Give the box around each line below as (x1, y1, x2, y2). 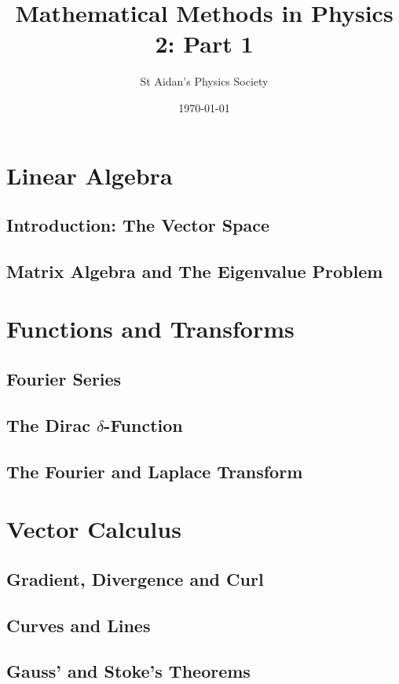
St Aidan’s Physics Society (140, 73, 269, 90)
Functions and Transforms (6, 313, 295, 345)
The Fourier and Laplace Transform (6, 459, 303, 483)
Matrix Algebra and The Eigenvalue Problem (6, 258, 383, 283)
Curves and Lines (6, 613, 151, 637)
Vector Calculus (6, 513, 181, 545)
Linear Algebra (6, 159, 173, 191)
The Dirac (6, 412, 90, 437)
